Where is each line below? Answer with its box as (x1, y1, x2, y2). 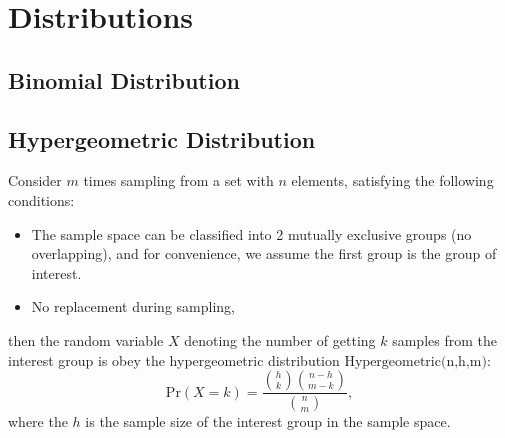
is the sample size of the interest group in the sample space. (85, 410, 451, 431)
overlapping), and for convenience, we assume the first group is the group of (31, 243, 497, 264)
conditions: (8, 189, 75, 210)
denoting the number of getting (184, 329, 376, 350)
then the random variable (8, 329, 164, 350)
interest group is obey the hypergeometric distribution (8, 349, 340, 370)
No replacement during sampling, (31, 296, 235, 317)
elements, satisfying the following (291, 170, 494, 191)
